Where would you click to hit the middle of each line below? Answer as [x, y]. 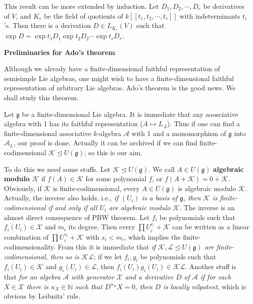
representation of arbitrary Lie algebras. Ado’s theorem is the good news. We [120, 88]
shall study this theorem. [41, 97]
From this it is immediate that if [107, 246]
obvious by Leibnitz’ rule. [42, 296]
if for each [216, 277]
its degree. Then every [102, 227]
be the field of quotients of [84, 15]
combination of [26, 236]
